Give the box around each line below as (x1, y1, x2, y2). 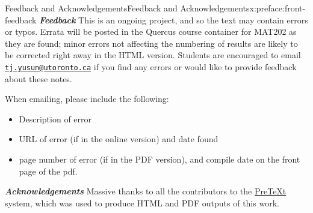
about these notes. (5, 72, 72, 85)
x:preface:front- (249, 2, 306, 14)
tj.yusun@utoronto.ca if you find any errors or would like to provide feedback (5, 60, 297, 73)
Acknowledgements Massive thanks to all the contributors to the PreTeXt (5, 185, 287, 197)
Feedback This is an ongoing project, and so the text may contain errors (39, 13, 308, 26)
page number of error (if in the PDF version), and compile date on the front (19, 153, 300, 165)
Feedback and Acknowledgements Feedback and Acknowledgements (5, 2, 250, 14)
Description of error (19, 112, 92, 125)
